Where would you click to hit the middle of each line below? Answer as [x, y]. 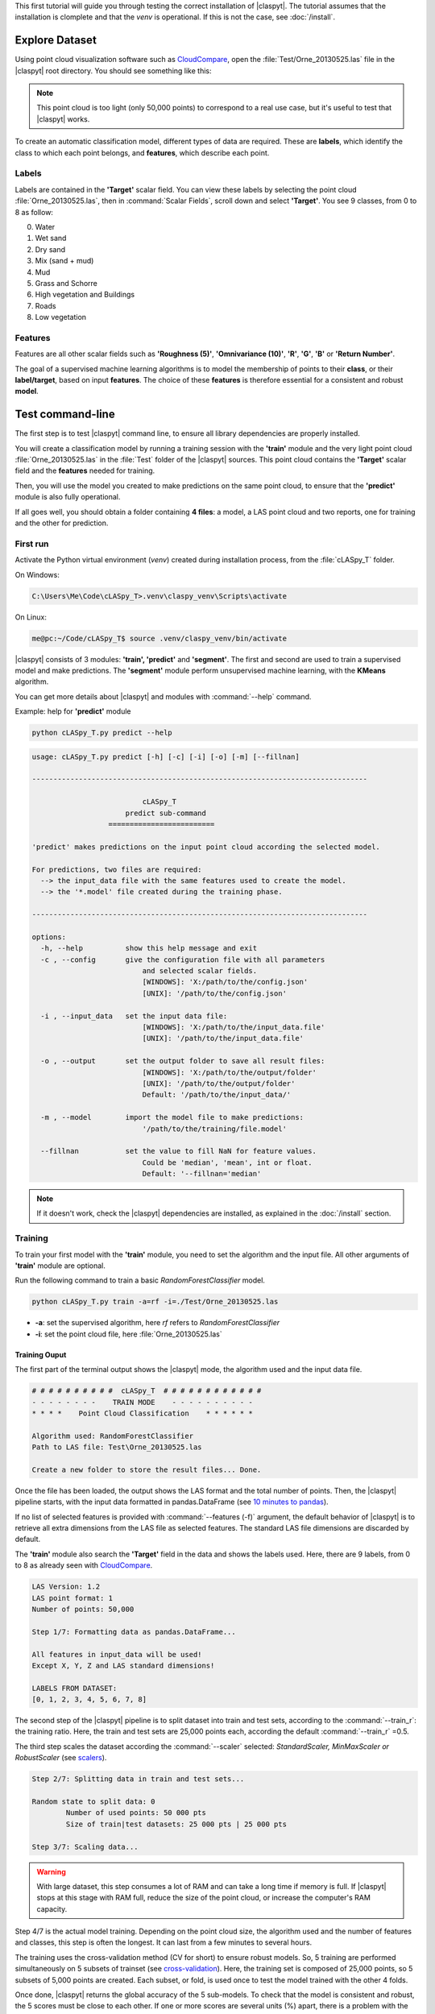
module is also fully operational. [68, 497]
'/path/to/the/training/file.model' [215, 1129]
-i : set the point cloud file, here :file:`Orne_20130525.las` [128, 1334]
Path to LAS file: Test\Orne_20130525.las [117, 1447]
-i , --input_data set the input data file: [134, 1016]
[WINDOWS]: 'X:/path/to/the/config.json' [225, 982]
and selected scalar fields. [200, 971]
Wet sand [51, 238]
